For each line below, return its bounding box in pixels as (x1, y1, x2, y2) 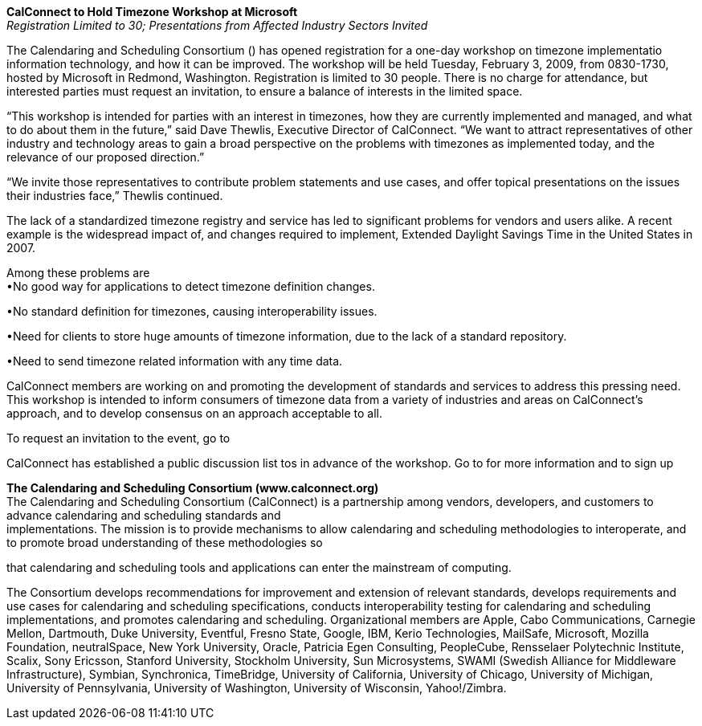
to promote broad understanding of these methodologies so (6, 536, 323, 549)
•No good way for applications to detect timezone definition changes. (6, 279, 375, 293)
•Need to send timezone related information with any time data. (6, 354, 343, 368)
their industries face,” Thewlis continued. (6, 189, 223, 202)
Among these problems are (6, 266, 150, 279)
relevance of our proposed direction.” (6, 150, 205, 164)
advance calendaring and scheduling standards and (6, 508, 281, 522)
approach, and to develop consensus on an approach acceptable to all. (6, 406, 383, 420)
